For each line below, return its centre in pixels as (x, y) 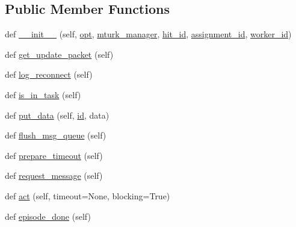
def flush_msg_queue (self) (56, 135)
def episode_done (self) (48, 216)
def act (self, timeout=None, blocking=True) (88, 195)
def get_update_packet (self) (59, 54)
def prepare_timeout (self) (54, 155)
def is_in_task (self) (43, 94)
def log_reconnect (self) (49, 74)
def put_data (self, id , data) (57, 115)
